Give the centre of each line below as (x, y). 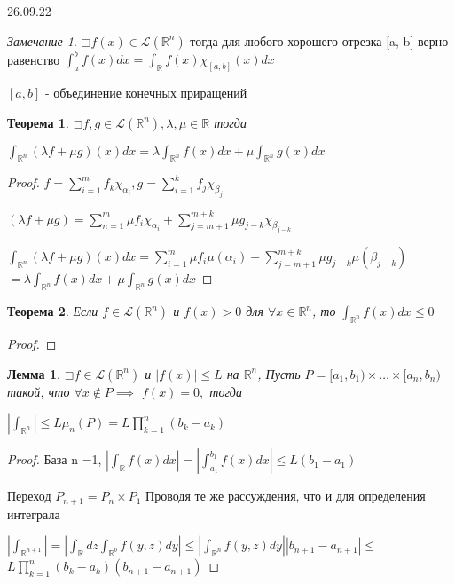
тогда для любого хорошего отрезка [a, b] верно (319, 40)
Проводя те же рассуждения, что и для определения (286, 496)
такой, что (39, 391)
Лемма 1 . (34, 373)
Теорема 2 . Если (53, 311)
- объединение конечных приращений (146, 92)
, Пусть (279, 373)
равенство (34, 59)
